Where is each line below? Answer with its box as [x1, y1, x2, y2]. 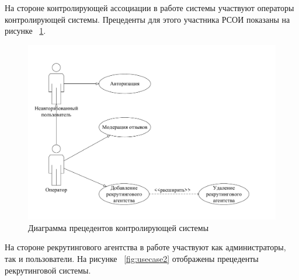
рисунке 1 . [5, 24, 46, 37]
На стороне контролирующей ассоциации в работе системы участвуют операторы [5, 2, 294, 13]
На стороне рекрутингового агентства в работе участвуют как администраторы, [5, 241, 286, 253]
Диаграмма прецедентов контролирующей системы [28, 221, 209, 233]
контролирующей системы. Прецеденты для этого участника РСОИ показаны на [5, 13, 290, 25]
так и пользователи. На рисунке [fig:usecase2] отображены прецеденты [5, 252, 259, 264]
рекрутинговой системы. [5, 264, 91, 276]
